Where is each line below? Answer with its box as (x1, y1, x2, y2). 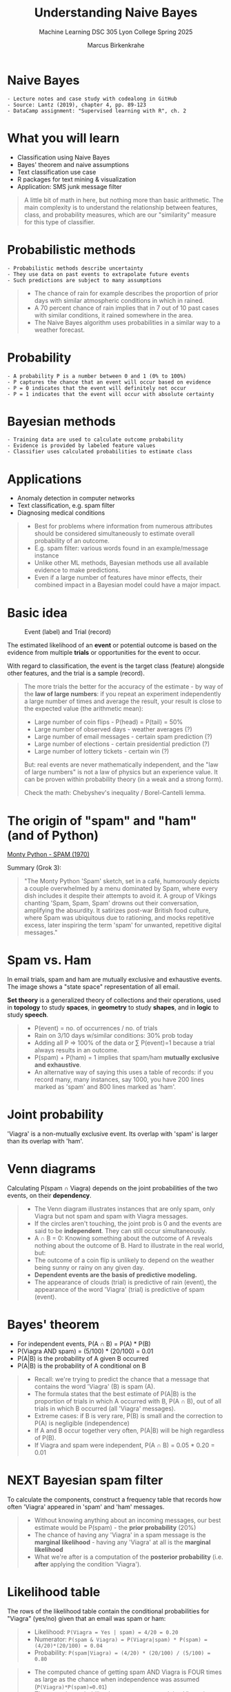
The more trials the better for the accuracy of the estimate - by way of (23, 682, 223, 691)
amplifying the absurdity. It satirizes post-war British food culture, (23, 906, 211, 915)
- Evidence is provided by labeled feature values (7, 442, 156, 449)
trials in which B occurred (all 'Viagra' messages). (34, 1404, 176, 1413)
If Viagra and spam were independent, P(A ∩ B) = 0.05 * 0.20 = (34, 1441, 215, 1449)
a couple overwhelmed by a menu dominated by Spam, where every (23, 885, 219, 893)
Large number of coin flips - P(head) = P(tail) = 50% (34, 718, 183, 726)
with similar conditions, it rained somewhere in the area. (34, 311, 193, 319)
